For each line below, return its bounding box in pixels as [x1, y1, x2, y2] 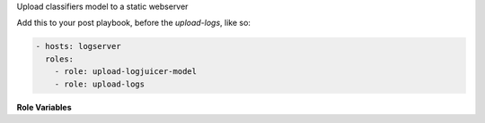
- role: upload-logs [54, 78, 145, 89]
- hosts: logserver [35, 41, 121, 52]
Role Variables [16, 102, 72, 112]
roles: [45, 53, 75, 64]
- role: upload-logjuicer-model [54, 67, 198, 77]
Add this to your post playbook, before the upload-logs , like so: [16, 18, 251, 29]
